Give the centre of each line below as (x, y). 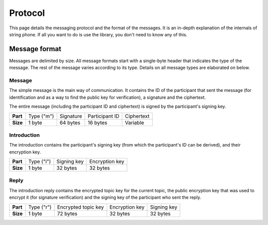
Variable (134, 123)
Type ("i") (39, 161)
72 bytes (67, 214)
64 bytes (70, 123)
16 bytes (98, 123)
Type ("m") (41, 116)
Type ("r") (40, 207)
